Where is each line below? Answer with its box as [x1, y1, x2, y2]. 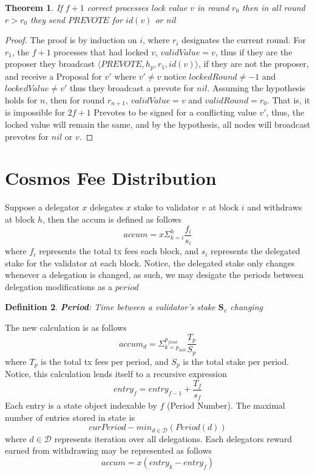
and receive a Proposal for [5, 69, 102, 82]
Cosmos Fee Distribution [5, 165, 217, 190]
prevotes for [5, 130, 49, 142]
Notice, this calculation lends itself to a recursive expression [5, 367, 227, 380]
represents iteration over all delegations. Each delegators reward [54, 432, 292, 445]
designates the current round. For [181, 33, 306, 46]
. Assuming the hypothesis [207, 81, 305, 94]
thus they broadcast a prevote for [69, 81, 194, 94]
